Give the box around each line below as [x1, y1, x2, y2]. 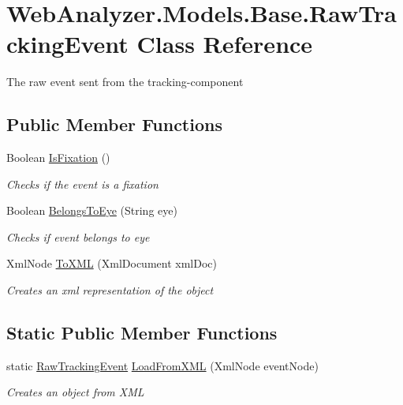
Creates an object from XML [6, 384, 144, 400]
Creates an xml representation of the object [6, 282, 214, 298]
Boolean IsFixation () [6, 149, 110, 166]
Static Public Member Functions [6, 321, 278, 345]
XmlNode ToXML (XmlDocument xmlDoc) [6, 255, 217, 272]
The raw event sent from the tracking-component [6, 73, 244, 90]
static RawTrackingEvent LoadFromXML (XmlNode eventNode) [6, 357, 319, 373]
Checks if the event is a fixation [6, 175, 159, 192]
